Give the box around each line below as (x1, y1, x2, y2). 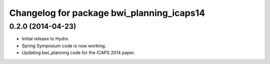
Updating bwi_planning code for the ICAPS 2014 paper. (21, 50, 135, 56)
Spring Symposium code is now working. (21, 43, 106, 49)
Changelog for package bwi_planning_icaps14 (9, 7, 205, 18)
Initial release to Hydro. (21, 36, 69, 42)
